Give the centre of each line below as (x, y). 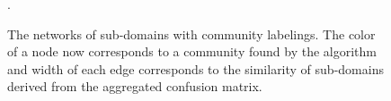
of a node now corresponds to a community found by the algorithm (192, 51)
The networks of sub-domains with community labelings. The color (191, 34)
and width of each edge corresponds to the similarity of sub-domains (195, 68)
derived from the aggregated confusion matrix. (135, 86)
